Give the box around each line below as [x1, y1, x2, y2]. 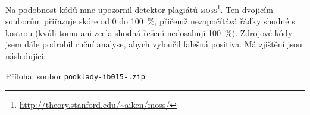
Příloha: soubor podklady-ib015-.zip [5, 69, 145, 82]
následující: [5, 50, 46, 62]
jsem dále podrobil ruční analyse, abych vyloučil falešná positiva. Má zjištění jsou [5, 38, 302, 50]
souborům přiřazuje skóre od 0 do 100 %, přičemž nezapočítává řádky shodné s [5, 15, 295, 27]
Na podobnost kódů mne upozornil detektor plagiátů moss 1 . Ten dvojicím [5, 2, 273, 15]
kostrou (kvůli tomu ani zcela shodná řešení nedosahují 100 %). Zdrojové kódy [5, 26, 293, 39]
